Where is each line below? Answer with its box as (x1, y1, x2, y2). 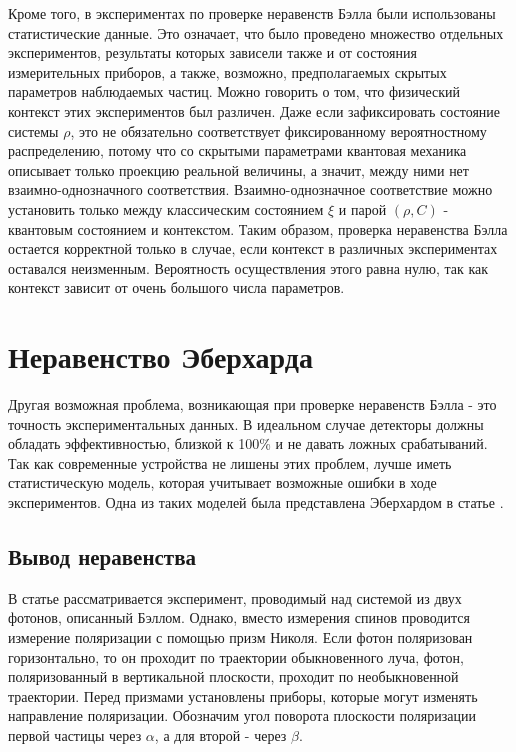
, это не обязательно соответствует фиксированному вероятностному (70, 120, 487, 141)
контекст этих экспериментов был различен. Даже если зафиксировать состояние (8, 100, 501, 121)
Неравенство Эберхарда (8, 336, 313, 377)
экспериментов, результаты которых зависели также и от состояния (8, 42, 417, 63)
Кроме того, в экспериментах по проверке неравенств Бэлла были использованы (8, 3, 496, 23)
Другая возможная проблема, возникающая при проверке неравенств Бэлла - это (8, 394, 497, 415)
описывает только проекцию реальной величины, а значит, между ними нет (8, 159, 469, 180)
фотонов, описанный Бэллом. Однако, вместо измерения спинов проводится (8, 607, 470, 628)
